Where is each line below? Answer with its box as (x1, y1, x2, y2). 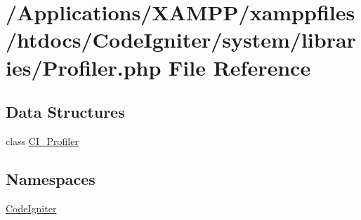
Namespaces (6, 167, 96, 189)
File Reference (169, 53, 311, 81)
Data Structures (6, 101, 125, 123)
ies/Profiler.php (6, 53, 162, 81)
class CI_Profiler (6, 133, 79, 148)
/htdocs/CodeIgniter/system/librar (6, 25, 356, 54)
